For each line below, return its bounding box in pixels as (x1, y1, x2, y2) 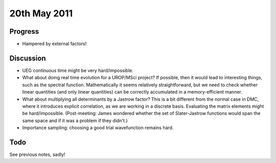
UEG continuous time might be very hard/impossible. (22, 67, 134, 74)
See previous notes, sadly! (9, 151, 65, 157)
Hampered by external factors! (22, 41, 87, 47)
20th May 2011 (9, 8, 73, 19)
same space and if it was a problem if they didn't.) (22, 118, 128, 124)
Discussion (9, 54, 46, 62)
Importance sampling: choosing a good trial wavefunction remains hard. (22, 125, 174, 131)
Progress (9, 27, 39, 36)
